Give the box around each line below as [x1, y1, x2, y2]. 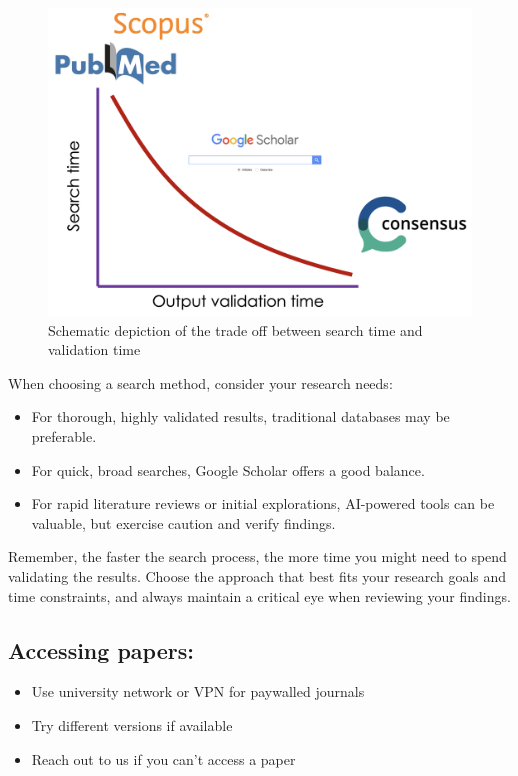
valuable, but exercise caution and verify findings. [31, 512, 336, 533]
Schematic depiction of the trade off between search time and [48, 319, 423, 340]
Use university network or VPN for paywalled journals [31, 681, 365, 702]
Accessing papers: [8, 634, 194, 665]
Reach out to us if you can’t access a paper [31, 748, 296, 769]
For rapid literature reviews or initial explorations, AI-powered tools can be [31, 493, 495, 514]
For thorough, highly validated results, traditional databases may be [31, 406, 450, 427]
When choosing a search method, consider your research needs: [8, 372, 393, 393]
